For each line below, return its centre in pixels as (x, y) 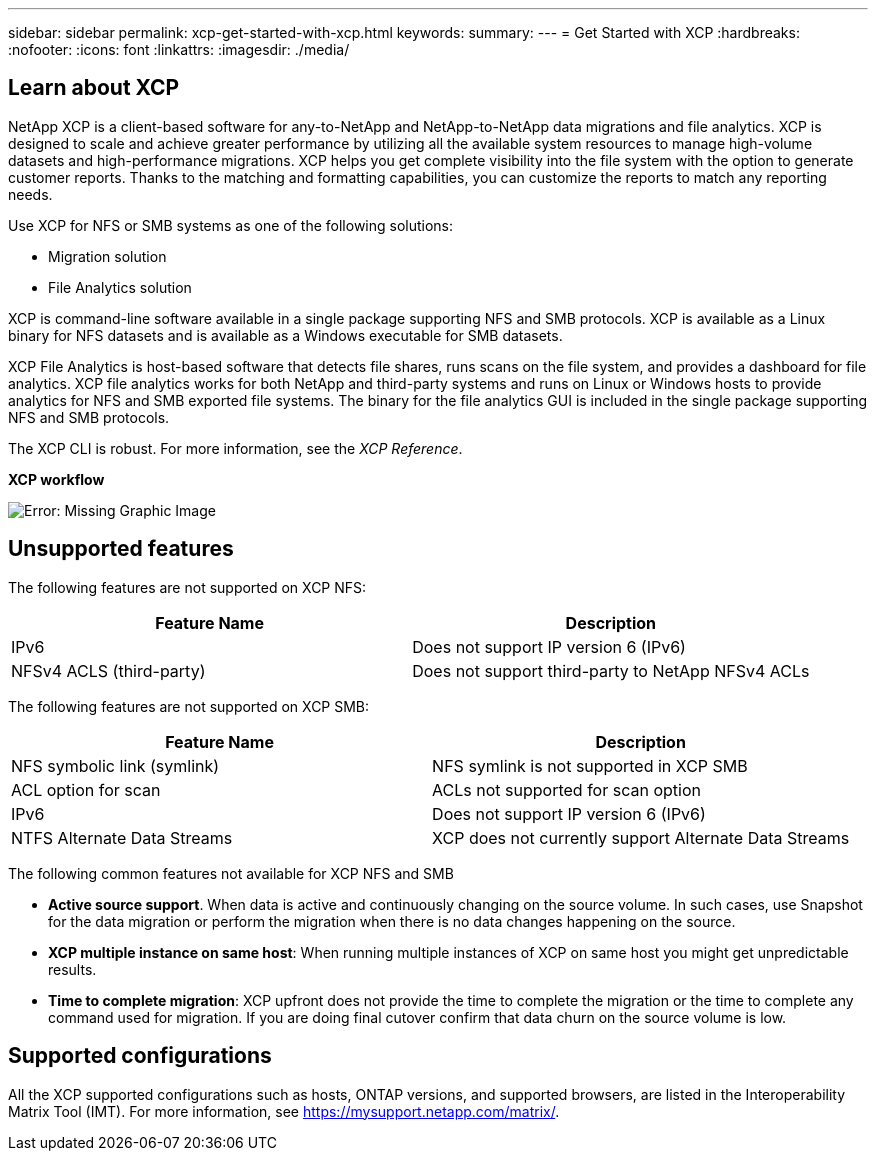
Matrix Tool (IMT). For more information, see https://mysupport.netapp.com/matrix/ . (284, 1111)
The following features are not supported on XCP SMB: (189, 706)
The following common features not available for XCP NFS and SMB (231, 873)
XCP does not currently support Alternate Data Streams (641, 837)
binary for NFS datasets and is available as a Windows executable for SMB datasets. (285, 335)
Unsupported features (121, 549)
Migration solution (107, 256)
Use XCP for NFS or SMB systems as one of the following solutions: (231, 225)
